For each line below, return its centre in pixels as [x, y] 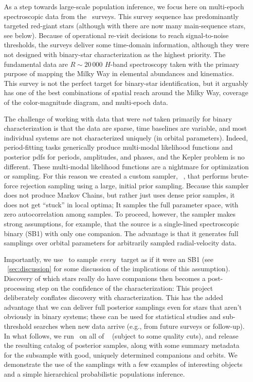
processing [19, 288]
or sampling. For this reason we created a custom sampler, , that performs [116, 176]
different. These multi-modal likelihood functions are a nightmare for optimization [126, 166]
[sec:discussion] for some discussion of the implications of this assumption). [119, 269]
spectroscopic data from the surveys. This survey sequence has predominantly [121, 16]
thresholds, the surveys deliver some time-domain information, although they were [126, 45]
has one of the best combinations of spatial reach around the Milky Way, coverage [126, 92]
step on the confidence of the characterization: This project [125, 288]
